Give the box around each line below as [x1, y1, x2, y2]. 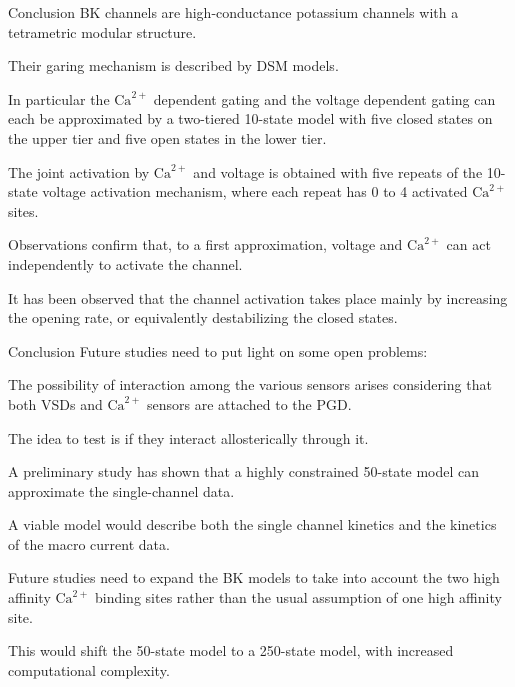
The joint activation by [8, 161, 150, 182]
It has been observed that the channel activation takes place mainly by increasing [8, 287, 508, 308]
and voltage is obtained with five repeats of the [193, 161, 483, 182]
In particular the [8, 88, 110, 109]
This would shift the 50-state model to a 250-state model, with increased [8, 640, 454, 661]
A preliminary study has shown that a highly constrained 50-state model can [8, 461, 480, 482]
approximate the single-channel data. [8, 480, 235, 501]
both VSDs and [8, 393, 103, 414]
